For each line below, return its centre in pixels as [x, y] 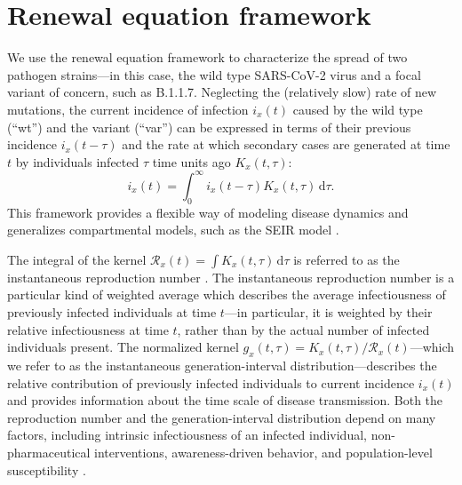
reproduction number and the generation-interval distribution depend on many [222, 417]
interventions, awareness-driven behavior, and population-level [263, 452]
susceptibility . [47, 469]
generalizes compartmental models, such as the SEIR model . [173, 230]
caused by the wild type [358, 109]
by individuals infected [77, 161]
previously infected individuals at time [112, 311]
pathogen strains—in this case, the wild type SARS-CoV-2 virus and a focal [214, 74]
